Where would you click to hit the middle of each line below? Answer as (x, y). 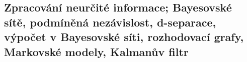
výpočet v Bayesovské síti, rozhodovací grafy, (124, 37)
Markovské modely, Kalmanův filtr (96, 51)
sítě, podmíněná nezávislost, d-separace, (110, 22)
